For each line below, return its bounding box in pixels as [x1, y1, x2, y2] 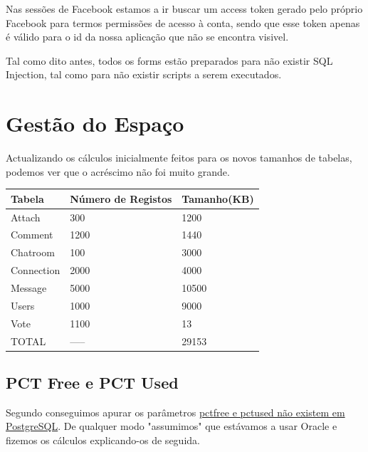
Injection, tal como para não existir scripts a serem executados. [6, 67, 282, 82]
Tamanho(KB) [182, 191, 254, 206]
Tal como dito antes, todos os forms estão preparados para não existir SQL [6, 53, 333, 68]
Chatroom [11, 245, 55, 260]
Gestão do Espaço [6, 109, 184, 138]
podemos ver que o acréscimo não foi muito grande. [6, 164, 230, 179]
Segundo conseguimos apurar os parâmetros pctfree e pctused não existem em [6, 404, 345, 419]
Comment [11, 227, 53, 242]
